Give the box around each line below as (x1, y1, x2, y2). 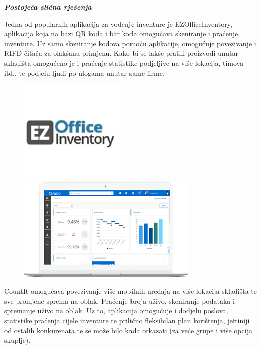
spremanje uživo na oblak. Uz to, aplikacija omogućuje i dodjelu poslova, (4, 305, 228, 316)
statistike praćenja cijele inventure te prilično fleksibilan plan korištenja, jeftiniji (4, 315, 250, 326)
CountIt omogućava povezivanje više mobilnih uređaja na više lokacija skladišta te (4, 286, 257, 296)
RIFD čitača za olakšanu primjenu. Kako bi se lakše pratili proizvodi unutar (4, 48, 238, 58)
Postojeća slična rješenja (4, 2, 92, 12)
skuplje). (4, 335, 31, 345)
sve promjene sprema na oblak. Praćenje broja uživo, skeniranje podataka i (4, 295, 235, 306)
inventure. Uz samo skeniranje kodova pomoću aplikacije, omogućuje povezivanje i (4, 38, 256, 48)
